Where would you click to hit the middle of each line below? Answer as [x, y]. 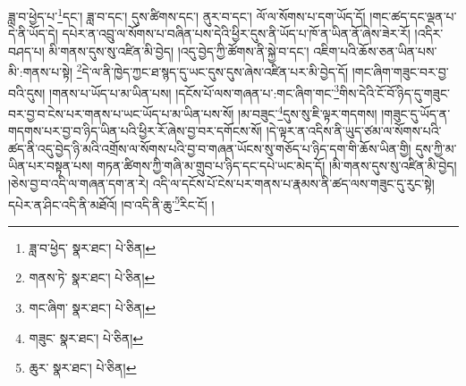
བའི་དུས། [27, 92]
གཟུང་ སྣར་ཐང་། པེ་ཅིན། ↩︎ [86, 337]
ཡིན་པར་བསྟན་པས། [51, 166]
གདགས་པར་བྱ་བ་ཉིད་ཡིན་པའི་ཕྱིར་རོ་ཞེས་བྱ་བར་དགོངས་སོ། [135, 131]
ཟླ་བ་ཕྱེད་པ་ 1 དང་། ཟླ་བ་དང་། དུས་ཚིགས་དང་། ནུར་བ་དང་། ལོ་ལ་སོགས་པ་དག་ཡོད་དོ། [187, 15]
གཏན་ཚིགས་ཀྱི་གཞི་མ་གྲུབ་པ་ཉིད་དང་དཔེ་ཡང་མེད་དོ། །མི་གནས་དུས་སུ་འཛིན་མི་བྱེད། [277, 166]
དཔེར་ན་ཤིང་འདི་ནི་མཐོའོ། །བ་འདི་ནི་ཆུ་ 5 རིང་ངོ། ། [111, 203]
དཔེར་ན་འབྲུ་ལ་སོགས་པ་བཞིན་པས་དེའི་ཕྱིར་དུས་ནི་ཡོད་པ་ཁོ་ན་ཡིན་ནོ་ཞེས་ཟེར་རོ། [236, 34]
